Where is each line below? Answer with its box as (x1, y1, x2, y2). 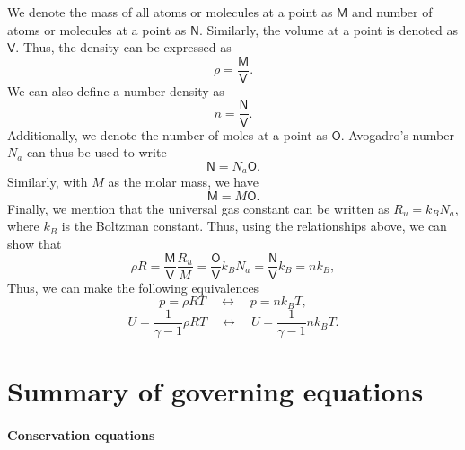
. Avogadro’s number (340, 125, 454, 144)
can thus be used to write (26, 143, 167, 162)
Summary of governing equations (7, 372, 424, 409)
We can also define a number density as (7, 81, 224, 100)
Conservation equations (7, 425, 155, 444)
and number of (352, 3, 433, 21)
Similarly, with (7, 172, 88, 191)
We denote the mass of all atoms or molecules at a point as (7, 3, 333, 21)
